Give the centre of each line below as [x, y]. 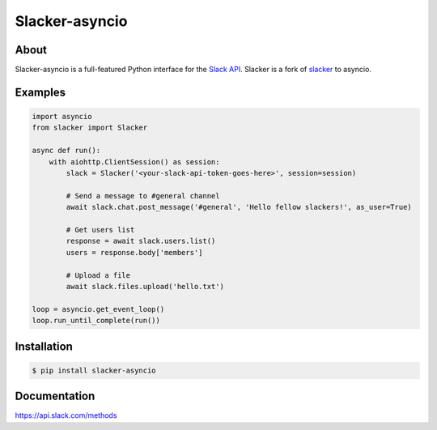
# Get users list [100, 230]
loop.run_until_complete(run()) [96, 321]
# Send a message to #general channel [143, 196]
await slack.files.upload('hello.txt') [145, 286]
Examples [40, 92]
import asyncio [62, 117]
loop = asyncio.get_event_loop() [98, 309]
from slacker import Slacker [90, 128]
